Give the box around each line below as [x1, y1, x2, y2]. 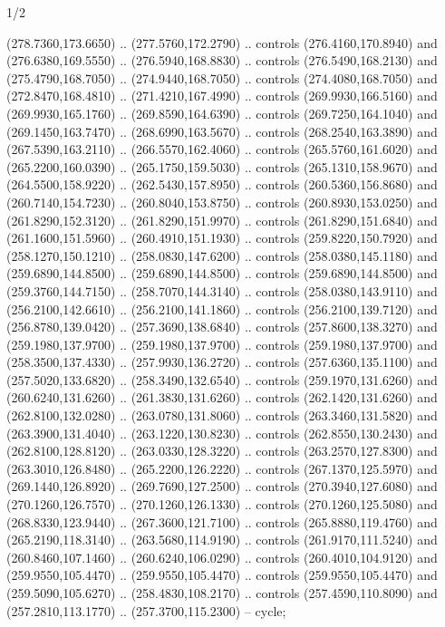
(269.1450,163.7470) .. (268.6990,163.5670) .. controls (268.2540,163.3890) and [6, 121, 438, 140]
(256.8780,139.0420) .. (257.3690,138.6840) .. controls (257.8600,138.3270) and [6, 317, 438, 336]
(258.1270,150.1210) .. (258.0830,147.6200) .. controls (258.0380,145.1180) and [6, 246, 438, 265]
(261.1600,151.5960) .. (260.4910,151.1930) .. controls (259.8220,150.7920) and [6, 228, 438, 247]
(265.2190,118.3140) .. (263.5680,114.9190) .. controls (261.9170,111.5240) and [6, 530, 438, 549]
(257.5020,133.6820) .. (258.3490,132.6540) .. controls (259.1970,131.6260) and [6, 370, 438, 389]
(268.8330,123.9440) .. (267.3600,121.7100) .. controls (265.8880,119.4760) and [6, 512, 438, 531]
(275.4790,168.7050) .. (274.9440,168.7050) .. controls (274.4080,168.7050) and [6, 68, 438, 87]
